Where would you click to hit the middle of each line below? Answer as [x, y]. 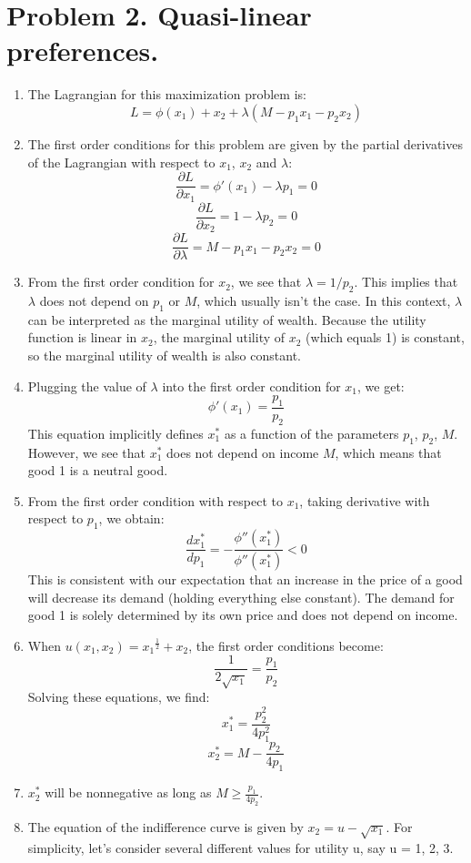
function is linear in [82, 337]
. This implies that [406, 282]
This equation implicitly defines [115, 433]
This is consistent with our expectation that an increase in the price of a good [245, 579]
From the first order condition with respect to [155, 500]
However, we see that [86, 452]
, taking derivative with [365, 500]
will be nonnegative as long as [128, 792]
